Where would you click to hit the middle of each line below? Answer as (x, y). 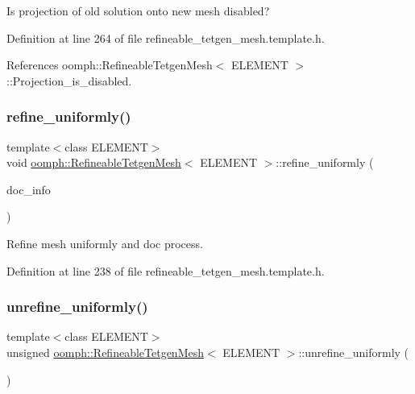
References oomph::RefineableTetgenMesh (110, 65)
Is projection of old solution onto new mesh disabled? (138, 10)
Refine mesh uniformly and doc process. (105, 243)
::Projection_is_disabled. (69, 80)
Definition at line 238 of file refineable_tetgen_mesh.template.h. (166, 270)
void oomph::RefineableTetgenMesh (94, 162)
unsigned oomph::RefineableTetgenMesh (105, 352)
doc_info (29, 189)
